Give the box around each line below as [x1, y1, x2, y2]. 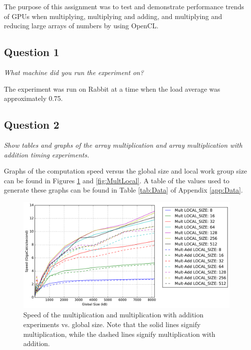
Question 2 [4, 117, 59, 132]
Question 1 [4, 44, 59, 59]
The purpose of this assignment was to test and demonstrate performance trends [4, 1, 244, 11]
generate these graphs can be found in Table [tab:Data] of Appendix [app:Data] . [4, 185, 243, 195]
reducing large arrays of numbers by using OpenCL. [4, 20, 159, 31]
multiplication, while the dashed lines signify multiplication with [23, 329, 215, 339]
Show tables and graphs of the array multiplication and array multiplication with [4, 139, 243, 150]
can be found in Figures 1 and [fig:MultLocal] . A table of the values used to [4, 175, 230, 185]
